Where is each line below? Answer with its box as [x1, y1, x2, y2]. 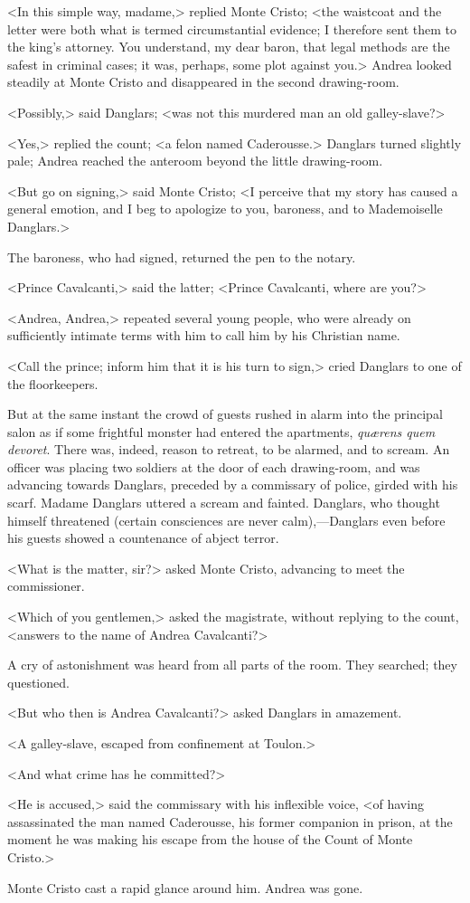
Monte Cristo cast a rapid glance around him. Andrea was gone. [7, 878, 363, 897]
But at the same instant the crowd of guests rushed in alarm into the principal [7, 404, 443, 423]
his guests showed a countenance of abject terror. [7, 528, 279, 547]
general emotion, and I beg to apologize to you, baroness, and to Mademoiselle [7, 199, 443, 218]
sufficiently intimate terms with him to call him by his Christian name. [7, 326, 400, 345]
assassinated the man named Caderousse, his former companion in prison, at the [7, 812, 453, 831]
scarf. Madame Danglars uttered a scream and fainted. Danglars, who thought [7, 493, 440, 512]
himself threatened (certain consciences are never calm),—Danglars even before [7, 510, 446, 529]
